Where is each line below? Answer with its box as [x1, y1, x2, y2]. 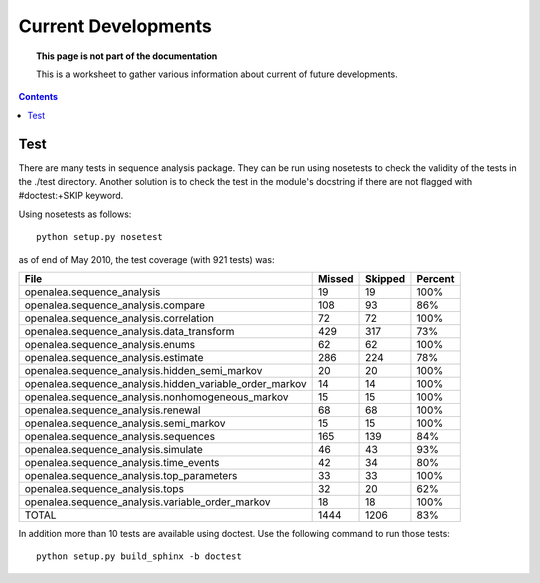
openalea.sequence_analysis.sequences [24, 429, 215, 443]
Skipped [365, 271, 406, 285]
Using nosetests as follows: [18, 208, 132, 220]
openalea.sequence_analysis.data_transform [24, 324, 235, 338]
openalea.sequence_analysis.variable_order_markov [24, 495, 271, 509]
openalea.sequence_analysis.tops [24, 481, 185, 495]
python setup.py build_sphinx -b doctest [36, 551, 242, 562]
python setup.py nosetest [36, 231, 164, 243]
